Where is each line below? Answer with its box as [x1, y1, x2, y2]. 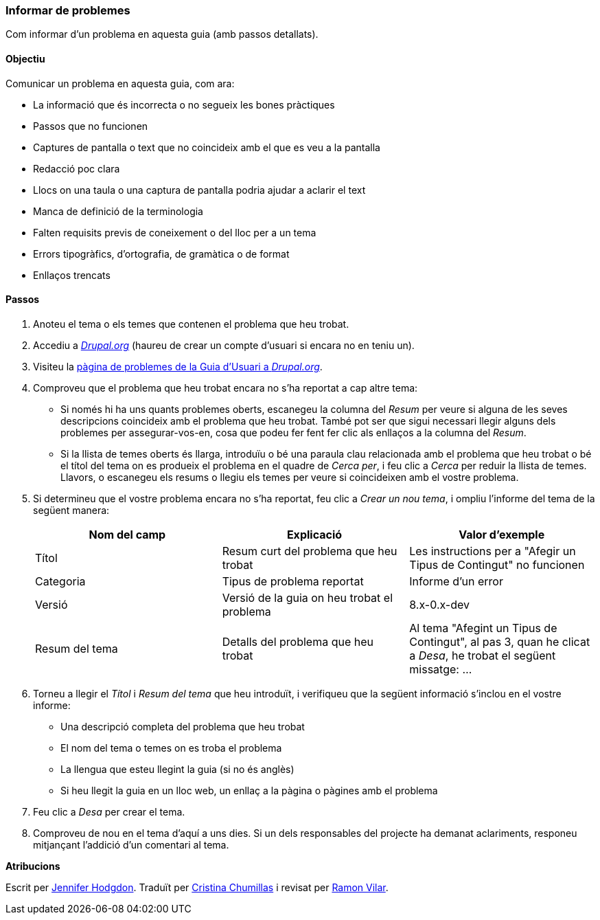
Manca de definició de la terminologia [33, 205, 203, 217]
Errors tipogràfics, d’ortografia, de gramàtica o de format [33, 247, 290, 260]
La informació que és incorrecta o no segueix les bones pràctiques [33, 98, 335, 111]
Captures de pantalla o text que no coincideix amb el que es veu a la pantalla [33, 141, 380, 153]
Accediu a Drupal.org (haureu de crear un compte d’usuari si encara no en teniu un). [33, 339, 415, 351]
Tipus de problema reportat [222, 574, 364, 588]
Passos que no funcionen [33, 120, 148, 132]
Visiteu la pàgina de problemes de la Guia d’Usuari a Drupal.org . [33, 360, 323, 372]
